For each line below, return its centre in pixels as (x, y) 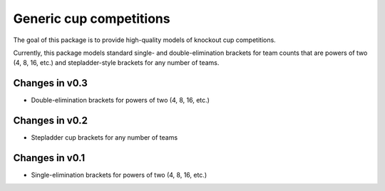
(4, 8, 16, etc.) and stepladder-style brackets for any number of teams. (116, 63)
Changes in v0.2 (51, 121)
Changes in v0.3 (51, 83)
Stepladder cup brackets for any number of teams (104, 138)
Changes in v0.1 (49, 158)
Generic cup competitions (92, 19)
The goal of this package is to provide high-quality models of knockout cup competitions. (144, 40)
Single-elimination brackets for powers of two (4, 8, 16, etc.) (119, 175)
